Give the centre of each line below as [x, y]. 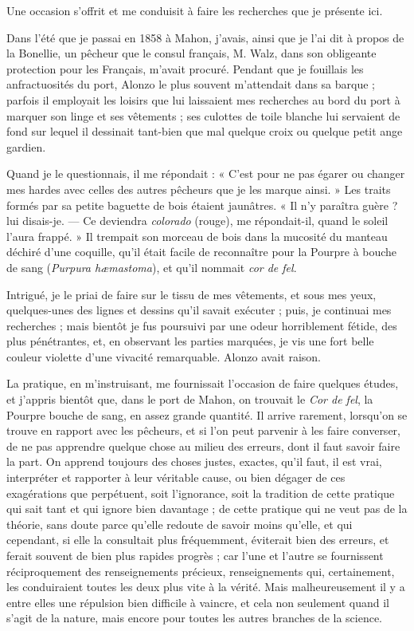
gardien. [26, 146]
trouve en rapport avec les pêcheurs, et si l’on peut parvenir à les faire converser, [203, 430]
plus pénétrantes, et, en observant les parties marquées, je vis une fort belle [190, 341]
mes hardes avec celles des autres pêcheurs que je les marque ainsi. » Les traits [199, 189]
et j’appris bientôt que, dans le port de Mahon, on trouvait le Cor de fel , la [190, 399]
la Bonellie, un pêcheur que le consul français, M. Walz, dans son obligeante [191, 53]
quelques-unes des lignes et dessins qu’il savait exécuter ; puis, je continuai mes [199, 310]
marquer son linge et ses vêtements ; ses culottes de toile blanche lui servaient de [203, 115]
